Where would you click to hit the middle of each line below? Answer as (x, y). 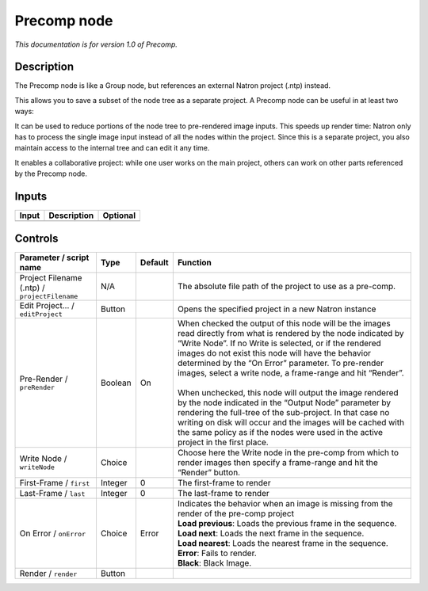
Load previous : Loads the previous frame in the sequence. (287, 523)
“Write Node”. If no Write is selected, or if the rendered (279, 343)
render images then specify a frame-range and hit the (277, 462)
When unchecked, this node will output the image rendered (288, 392)
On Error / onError (53, 533)
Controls (36, 238)
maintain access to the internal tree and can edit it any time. (112, 148)
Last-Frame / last (52, 493)
